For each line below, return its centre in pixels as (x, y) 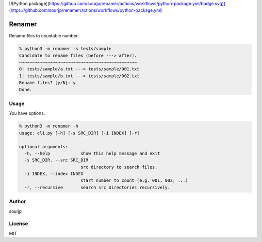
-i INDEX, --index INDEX (54, 174)
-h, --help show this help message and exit (92, 153)
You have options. (27, 113)
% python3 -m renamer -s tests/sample (65, 49)
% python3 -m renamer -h (49, 126)
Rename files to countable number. (44, 36)
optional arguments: (43, 147)
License (19, 224)
